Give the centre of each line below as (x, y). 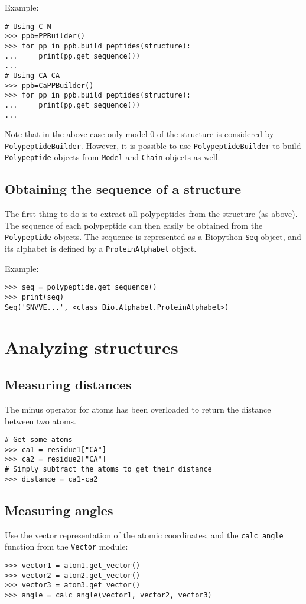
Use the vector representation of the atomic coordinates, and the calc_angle (144, 535)
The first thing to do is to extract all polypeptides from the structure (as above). (151, 214)
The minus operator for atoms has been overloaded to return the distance (138, 409)
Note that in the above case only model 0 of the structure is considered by (139, 134)
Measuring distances (68, 384)
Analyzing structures (92, 347)
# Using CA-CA (32, 75)
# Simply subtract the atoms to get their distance (108, 470)
